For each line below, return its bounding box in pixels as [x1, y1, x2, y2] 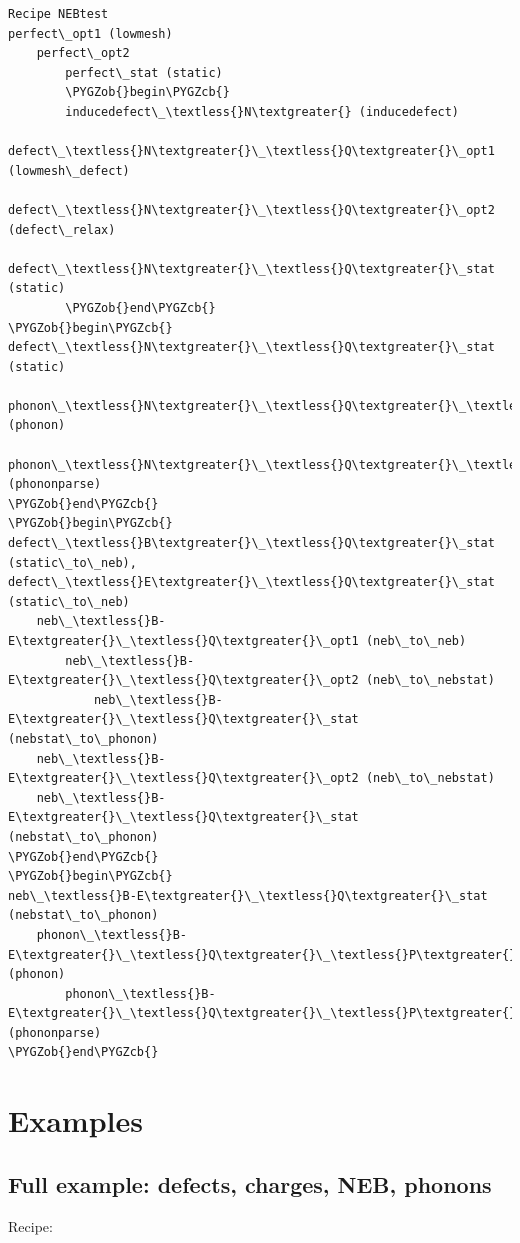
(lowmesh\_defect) [8, 163, 130, 178]
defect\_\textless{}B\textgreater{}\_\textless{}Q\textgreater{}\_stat [8, 536, 495, 551]
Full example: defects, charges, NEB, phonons [8, 1168, 492, 1199]
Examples [8, 1100, 143, 1141]
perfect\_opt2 [36, 46, 130, 61]
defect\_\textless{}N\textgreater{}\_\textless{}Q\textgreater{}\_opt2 [8, 202, 495, 217]
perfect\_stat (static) [65, 65, 223, 80]
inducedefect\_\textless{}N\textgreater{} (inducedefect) [65, 104, 460, 119]
